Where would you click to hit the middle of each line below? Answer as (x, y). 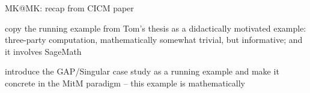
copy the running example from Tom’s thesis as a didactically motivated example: (156, 28)
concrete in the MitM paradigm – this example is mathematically (125, 83)
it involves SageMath (43, 51)
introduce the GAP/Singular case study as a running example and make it (142, 71)
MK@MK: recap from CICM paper (69, 8)
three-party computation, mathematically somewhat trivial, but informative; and (154, 40)
